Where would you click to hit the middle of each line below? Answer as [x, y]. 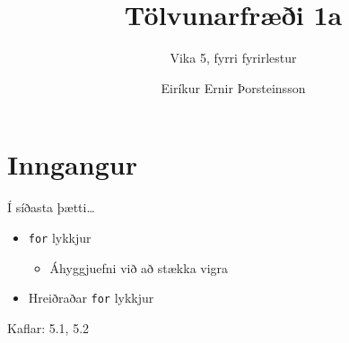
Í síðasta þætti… [51, 207]
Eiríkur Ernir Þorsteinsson [233, 87]
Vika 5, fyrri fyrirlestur [233, 58]
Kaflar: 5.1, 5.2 [48, 327]
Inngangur [72, 164]
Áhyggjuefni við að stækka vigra [139, 267]
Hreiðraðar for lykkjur [91, 298]
